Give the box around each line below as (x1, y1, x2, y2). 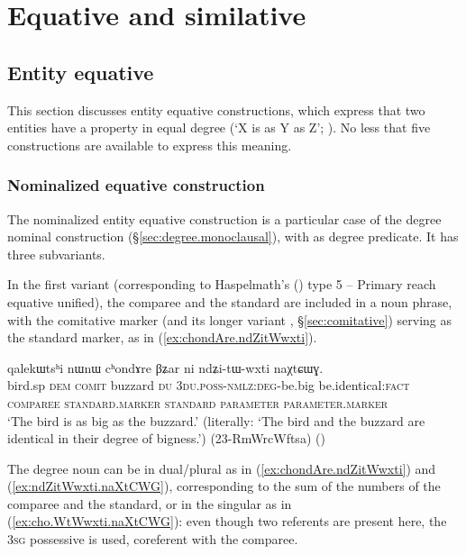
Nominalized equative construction (7, 174, 265, 196)
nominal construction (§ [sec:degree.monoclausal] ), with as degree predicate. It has (7, 227, 459, 246)
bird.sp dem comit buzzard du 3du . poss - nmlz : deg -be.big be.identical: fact (7, 376, 410, 395)
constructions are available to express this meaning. (7, 135, 292, 154)
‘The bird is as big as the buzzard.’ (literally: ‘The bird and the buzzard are (7, 411, 425, 430)
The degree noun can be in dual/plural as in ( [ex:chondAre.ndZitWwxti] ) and (7, 459, 436, 477)
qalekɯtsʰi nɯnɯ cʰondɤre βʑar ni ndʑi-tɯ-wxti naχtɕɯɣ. (7, 358, 324, 377)
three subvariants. (7, 244, 105, 263)
